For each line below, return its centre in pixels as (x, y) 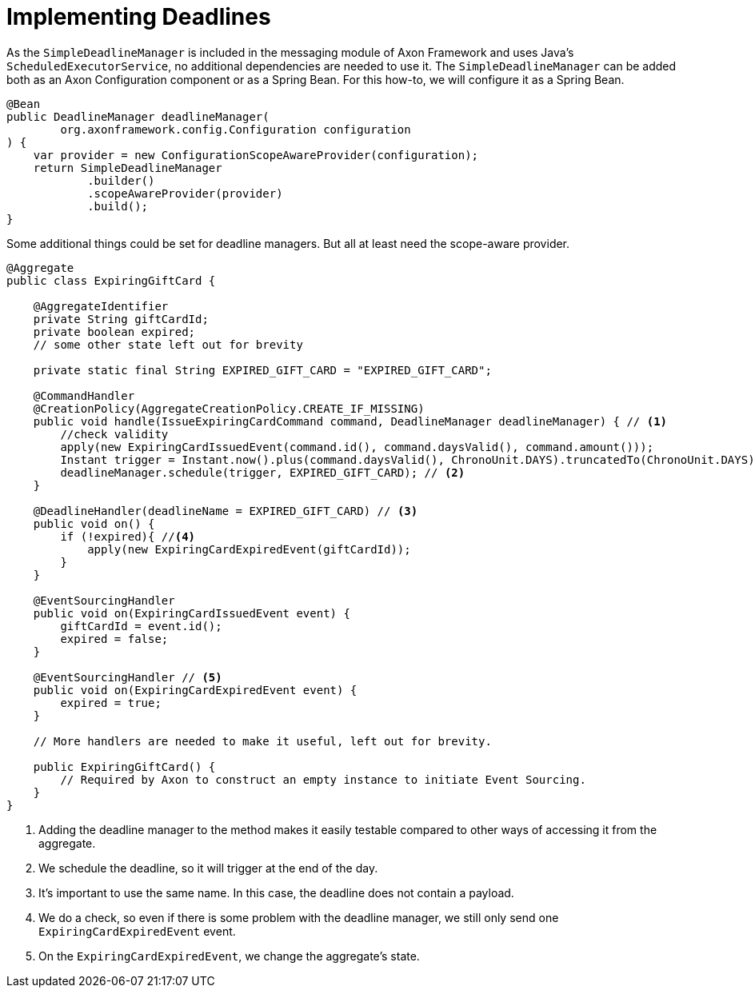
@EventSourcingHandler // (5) (128, 677)
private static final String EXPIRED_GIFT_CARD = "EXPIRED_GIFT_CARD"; (262, 370)
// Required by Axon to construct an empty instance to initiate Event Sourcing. (323, 779)
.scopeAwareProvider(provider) (185, 193)
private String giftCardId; (121, 319)
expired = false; (114, 639)
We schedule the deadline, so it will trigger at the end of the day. (208, 868)
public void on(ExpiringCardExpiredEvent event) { (195, 690)
